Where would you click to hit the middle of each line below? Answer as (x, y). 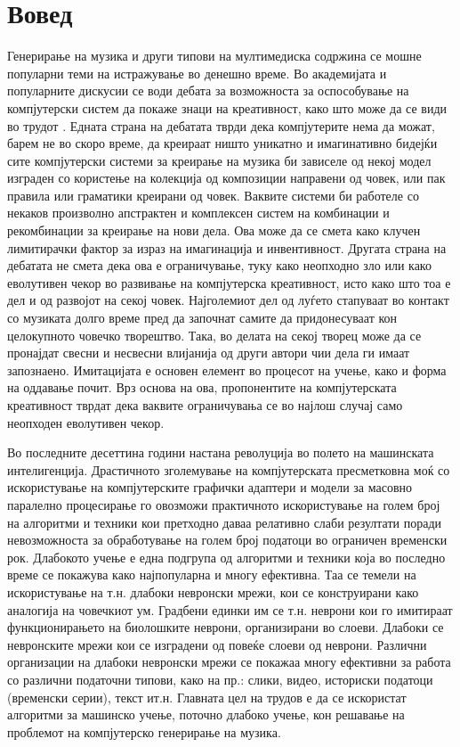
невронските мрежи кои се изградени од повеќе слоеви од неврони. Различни (217, 644)
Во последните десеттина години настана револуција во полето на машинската (221, 452)
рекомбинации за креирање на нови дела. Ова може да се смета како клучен (214, 230)
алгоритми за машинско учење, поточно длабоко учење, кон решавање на (206, 714)
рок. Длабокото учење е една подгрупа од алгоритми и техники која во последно (226, 557)
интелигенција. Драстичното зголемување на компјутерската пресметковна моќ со (229, 469)
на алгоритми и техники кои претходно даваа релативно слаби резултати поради (225, 522)
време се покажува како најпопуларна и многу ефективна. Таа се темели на (212, 575)
